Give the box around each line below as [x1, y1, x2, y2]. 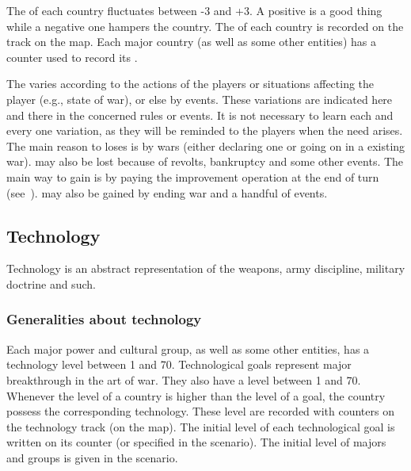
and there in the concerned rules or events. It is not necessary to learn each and [6, 106, 394, 123]
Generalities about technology [6, 309, 202, 329]
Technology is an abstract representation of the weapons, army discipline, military [6, 260, 405, 277]
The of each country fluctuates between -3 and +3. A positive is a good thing [6, 2, 382, 18]
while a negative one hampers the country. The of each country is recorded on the [6, 17, 404, 34]
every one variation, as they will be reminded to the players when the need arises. [6, 122, 403, 139]
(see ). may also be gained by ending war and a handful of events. [6, 184, 328, 201]
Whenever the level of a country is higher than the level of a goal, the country [6, 387, 386, 404]
